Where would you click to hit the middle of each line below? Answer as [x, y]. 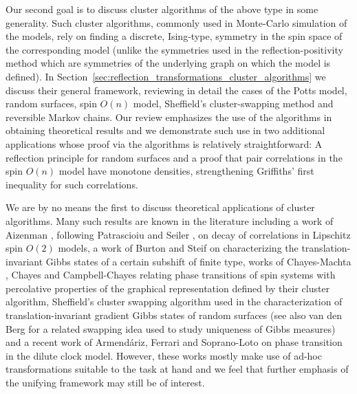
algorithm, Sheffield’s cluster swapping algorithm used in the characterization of [174, 302]
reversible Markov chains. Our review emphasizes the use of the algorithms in [169, 117]
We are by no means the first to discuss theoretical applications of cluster [160, 207]
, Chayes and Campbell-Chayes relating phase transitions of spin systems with [171, 275]
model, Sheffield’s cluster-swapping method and [233, 103]
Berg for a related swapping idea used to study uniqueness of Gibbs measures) [171, 328]
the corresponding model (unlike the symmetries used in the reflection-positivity [174, 49]
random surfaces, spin [51, 103]
